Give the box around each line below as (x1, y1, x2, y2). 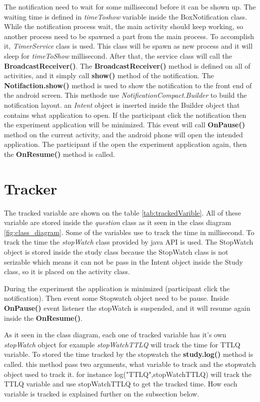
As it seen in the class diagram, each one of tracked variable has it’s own (4, 329, 226, 340)
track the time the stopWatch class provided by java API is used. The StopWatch (4, 237, 253, 247)
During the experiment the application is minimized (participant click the (4, 283, 230, 293)
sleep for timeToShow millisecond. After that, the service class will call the (4, 50, 232, 61)
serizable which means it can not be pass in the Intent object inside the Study (4, 256, 243, 267)
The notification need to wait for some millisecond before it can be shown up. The (4, 2, 256, 12)
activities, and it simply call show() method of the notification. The (4, 70, 214, 81)
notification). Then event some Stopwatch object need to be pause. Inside (4, 293, 229, 303)
